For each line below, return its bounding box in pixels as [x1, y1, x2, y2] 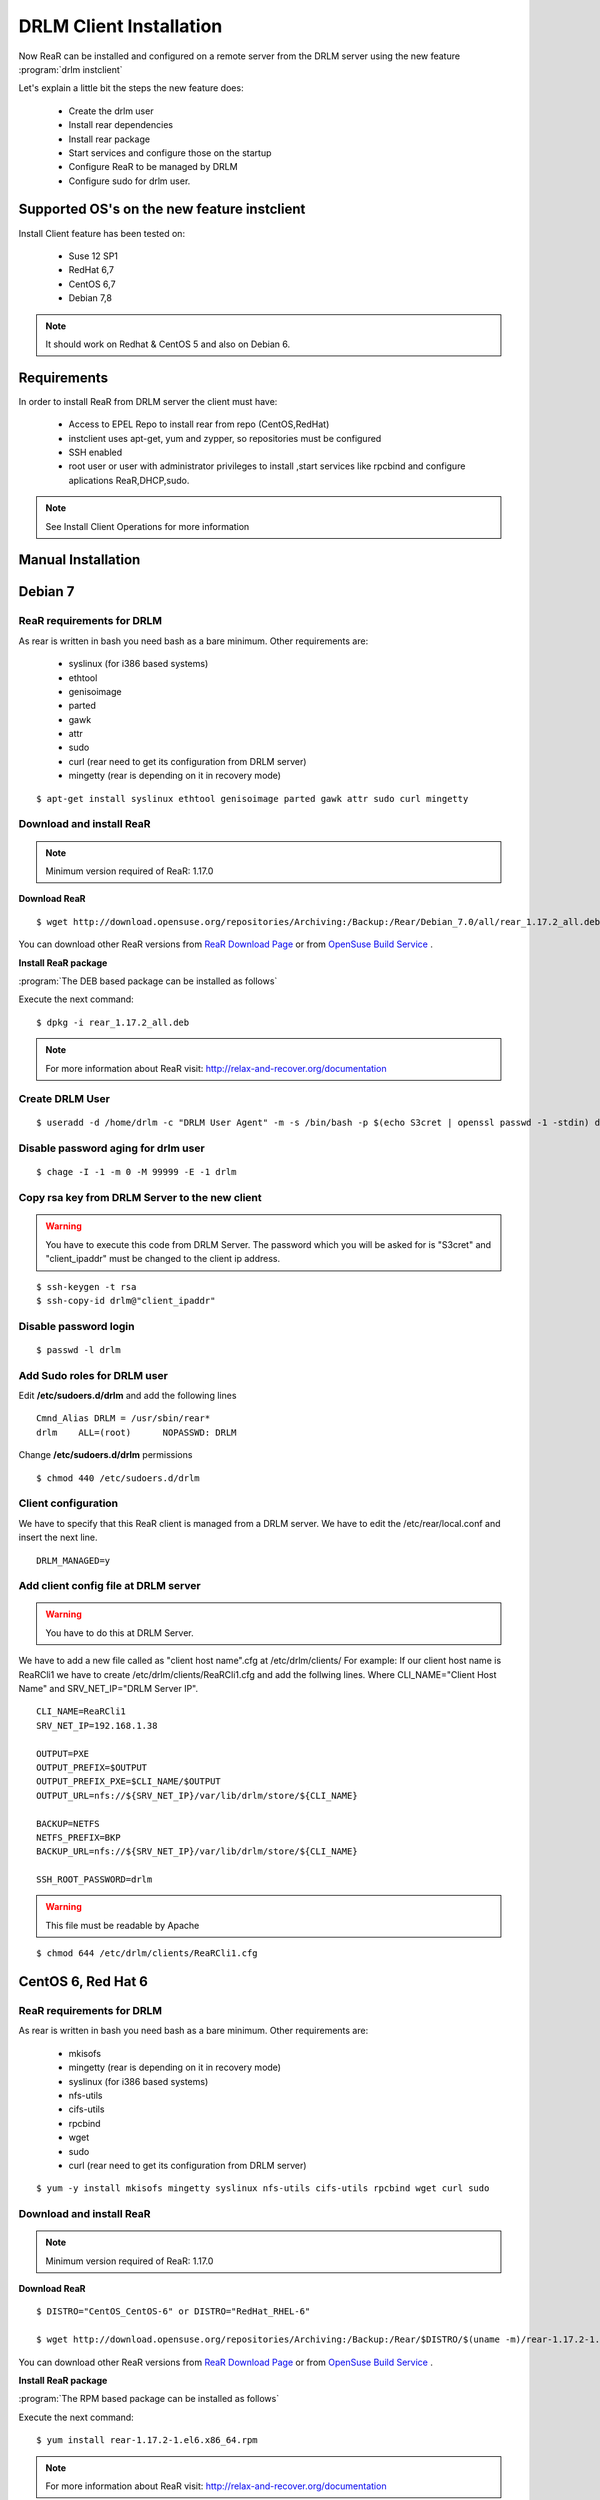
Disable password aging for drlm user [18, 1141, 205, 1155]
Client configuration [18, 1496, 119, 1510]
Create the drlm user [68, 105, 154, 117]
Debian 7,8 [68, 292, 112, 304]
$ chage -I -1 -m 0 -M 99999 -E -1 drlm [36, 1166, 237, 1178]
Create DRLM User [18, 1092, 110, 1106]
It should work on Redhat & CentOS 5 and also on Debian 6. [45, 338, 291, 350]
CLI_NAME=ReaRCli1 [36, 1706, 127, 1717]
